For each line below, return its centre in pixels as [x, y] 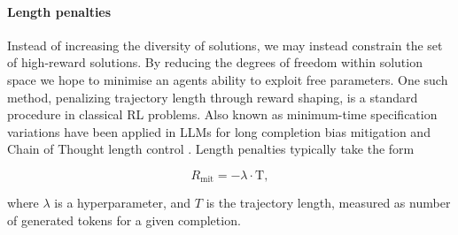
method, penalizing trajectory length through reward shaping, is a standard [213, 97]
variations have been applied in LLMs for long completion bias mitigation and [219, 131]
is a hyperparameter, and [123, 203]
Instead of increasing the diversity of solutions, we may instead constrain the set [225, 45]
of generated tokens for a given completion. [124, 220]
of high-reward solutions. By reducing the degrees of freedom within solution [215, 62]
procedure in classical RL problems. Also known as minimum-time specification [222, 114]
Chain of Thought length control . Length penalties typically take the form [211, 149]
